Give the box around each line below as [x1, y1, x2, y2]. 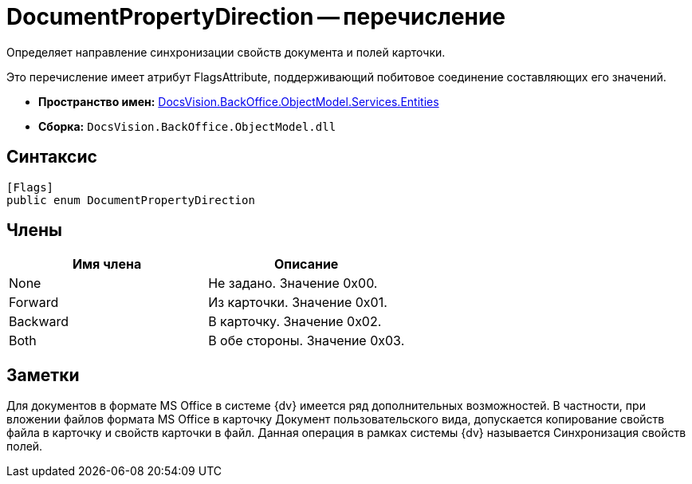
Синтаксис [6, 147, 97, 167]
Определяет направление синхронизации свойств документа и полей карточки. [6, 45, 446, 59]
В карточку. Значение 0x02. [208, 313, 382, 330]
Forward [9, 294, 59, 311]
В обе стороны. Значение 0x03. [208, 333, 405, 349]
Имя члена [72, 256, 142, 273]
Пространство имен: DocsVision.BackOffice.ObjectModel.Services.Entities [38, 94, 439, 108]
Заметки [6, 364, 80, 385]
